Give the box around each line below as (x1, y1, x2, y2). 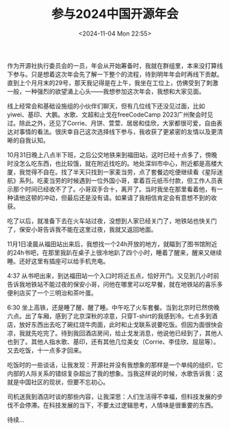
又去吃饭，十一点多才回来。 (7, 346, 86, 354)
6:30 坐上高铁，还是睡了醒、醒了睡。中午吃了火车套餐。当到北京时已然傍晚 (7, 303, 220, 311)
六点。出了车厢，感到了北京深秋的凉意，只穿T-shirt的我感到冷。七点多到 (7, 311, 212, 320)
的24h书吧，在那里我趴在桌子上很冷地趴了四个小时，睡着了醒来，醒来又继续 (7, 248, 222, 256)
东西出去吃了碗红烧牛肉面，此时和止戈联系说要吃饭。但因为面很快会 (30, 320, 223, 329)
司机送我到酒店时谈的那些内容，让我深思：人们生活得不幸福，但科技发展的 (7, 392, 217, 401)
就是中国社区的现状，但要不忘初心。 (7, 378, 110, 386)
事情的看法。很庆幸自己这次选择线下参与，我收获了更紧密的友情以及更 (18, 128, 217, 136)
